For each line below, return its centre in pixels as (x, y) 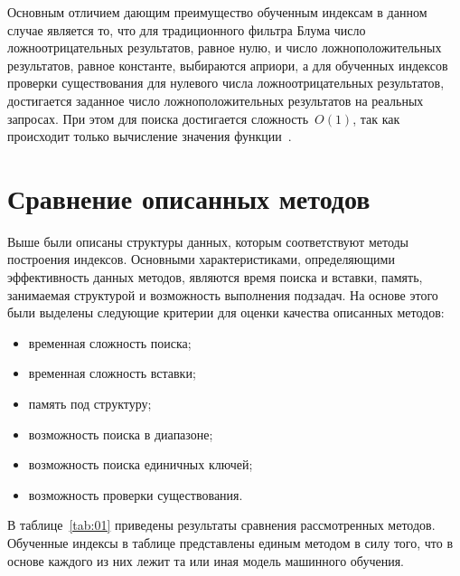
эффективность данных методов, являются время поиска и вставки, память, (215, 277)
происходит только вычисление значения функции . (150, 136)
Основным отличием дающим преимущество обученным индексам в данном (217, 12)
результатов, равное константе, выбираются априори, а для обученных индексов (228, 65)
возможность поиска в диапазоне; (121, 434)
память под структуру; (90, 404)
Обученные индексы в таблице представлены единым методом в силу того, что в (230, 543)
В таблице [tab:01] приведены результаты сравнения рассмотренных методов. (221, 525)
